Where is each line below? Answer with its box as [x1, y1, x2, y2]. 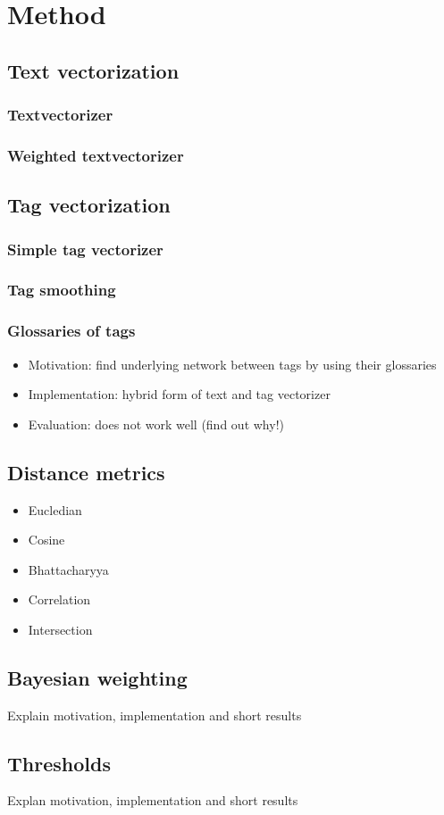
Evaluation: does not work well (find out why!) [28, 414, 284, 433]
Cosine [28, 530, 65, 549]
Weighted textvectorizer [7, 144, 184, 166]
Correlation [28, 590, 91, 609]
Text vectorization [7, 56, 180, 84]
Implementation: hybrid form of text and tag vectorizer [28, 385, 331, 403]
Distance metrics [7, 458, 165, 486]
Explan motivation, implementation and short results [7, 791, 298, 810]
